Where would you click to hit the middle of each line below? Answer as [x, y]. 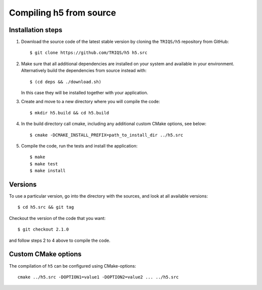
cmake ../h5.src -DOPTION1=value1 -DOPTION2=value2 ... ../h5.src [98, 277]
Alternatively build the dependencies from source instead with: [84, 71]
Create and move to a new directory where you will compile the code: [90, 102]
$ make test [44, 164]
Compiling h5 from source [63, 13]
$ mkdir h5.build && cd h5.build [69, 113]
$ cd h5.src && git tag [46, 207]
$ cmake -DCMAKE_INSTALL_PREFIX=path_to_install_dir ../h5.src [106, 135]
